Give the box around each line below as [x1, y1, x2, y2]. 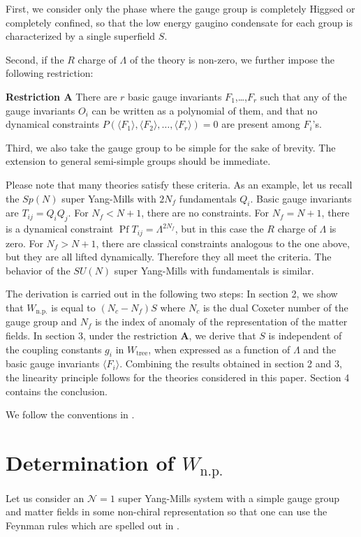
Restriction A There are [6, 89, 117, 103]
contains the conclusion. [6, 383, 108, 398]
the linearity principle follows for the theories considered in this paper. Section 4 [6, 369, 350, 384]
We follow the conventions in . [6, 407, 135, 422]
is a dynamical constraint [6, 221, 114, 236]
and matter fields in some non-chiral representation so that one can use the [6, 504, 327, 519]
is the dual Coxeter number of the [202, 300, 348, 314]
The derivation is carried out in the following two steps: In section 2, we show [6, 286, 338, 301]
